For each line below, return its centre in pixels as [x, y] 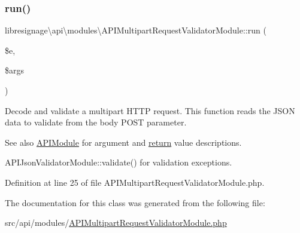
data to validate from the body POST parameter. [96, 122]
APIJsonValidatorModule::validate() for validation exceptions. [119, 162]
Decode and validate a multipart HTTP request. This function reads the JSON [150, 110]
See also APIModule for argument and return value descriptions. [123, 142]
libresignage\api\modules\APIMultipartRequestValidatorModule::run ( [136, 30]
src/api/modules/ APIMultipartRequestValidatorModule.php [116, 223]
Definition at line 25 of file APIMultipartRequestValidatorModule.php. [135, 182]
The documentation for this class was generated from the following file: [135, 202]
